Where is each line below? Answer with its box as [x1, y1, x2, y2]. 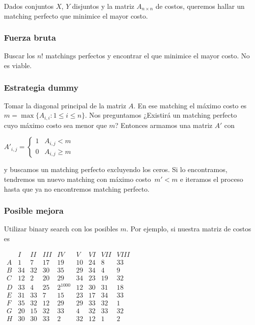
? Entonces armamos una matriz [115, 120, 213, 130]
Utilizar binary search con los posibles [4, 224, 118, 234]
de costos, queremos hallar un [155, 1, 245, 11]
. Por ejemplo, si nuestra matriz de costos [126, 224, 251, 234]
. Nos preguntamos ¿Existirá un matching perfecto [85, 110, 237, 120]
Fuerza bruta [4, 31, 56, 44]
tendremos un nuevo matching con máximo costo [4, 174, 151, 184]
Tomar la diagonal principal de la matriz [4, 100, 126, 110]
